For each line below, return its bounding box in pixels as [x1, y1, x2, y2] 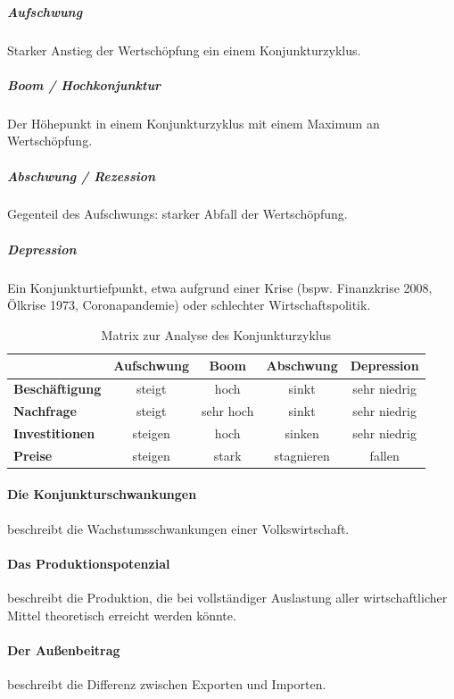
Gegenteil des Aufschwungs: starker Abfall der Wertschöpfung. [7, 204, 348, 223]
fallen [369, 445, 400, 464]
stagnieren [274, 445, 330, 464]
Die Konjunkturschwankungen [7, 485, 197, 503]
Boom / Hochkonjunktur [7, 75, 161, 94]
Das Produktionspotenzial [7, 553, 170, 572]
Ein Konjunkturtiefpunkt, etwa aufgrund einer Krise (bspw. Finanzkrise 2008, [7, 278, 433, 296]
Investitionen [13, 423, 95, 442]
